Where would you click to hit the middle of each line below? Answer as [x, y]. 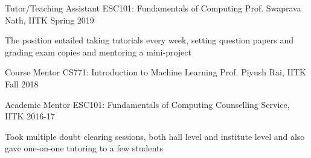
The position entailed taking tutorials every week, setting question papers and [149, 40]
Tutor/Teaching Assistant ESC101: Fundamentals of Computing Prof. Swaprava [153, 8]
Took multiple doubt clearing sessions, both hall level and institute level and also [155, 136]
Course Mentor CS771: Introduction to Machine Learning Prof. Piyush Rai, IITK [155, 72]
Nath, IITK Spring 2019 [50, 20]
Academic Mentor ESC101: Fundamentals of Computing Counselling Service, [147, 104]
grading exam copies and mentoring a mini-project [98, 52]
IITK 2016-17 [30, 116]
